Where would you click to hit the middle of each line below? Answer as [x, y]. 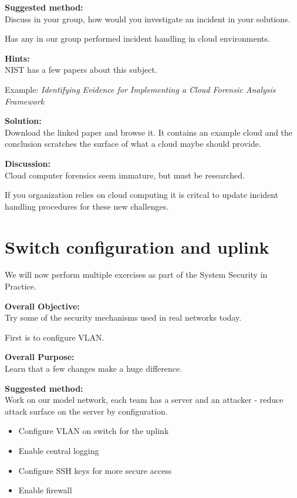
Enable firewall [45, 490]
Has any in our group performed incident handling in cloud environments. [137, 38]
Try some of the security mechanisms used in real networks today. [123, 317]
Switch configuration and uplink [137, 246]
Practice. [21, 286]
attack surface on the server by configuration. [86, 411]
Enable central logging [59, 450]
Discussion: [28, 163]
